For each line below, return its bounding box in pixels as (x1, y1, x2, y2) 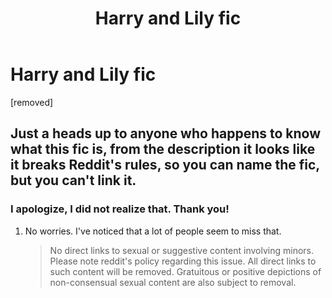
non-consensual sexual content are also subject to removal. (49, 276, 297, 288)
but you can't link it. (10, 172, 137, 189)
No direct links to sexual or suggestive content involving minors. (49, 244, 315, 256)
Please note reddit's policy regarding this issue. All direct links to (49, 255, 317, 267)
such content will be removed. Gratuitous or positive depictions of (49, 265, 322, 277)
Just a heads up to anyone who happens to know (10, 125, 321, 142)
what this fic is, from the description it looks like (10, 141, 316, 158)
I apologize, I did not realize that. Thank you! (10, 202, 230, 216)
